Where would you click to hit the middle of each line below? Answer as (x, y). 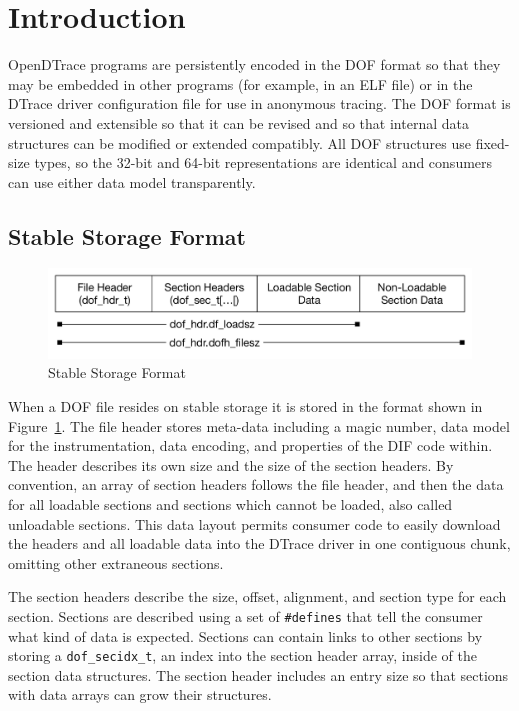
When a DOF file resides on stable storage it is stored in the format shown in (245, 406)
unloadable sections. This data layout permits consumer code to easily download (254, 523)
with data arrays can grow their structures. (140, 694)
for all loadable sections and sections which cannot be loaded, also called (230, 503)
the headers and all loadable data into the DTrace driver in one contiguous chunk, (259, 543)
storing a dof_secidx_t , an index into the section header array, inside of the (242, 655)
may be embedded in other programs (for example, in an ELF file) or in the (240, 83)
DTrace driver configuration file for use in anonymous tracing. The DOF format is (259, 103)
